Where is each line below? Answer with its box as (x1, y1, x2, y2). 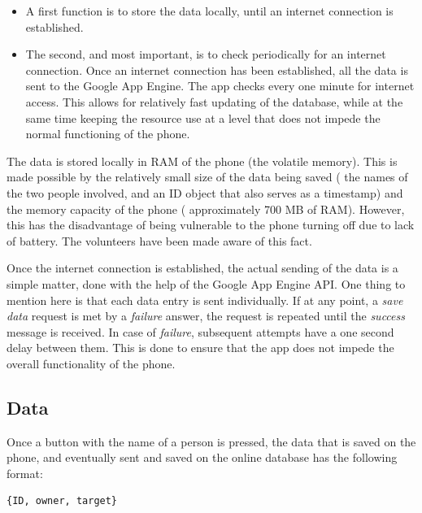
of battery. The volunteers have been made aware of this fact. (7, 232, 312, 249)
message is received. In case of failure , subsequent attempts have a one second (7, 323, 394, 340)
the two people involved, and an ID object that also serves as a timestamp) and (7, 184, 403, 201)
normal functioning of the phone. (25, 125, 190, 142)
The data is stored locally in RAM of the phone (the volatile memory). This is (7, 152, 398, 169)
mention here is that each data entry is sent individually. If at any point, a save (7, 291, 403, 308)
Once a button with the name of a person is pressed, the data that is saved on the (7, 433, 416, 450)
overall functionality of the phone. (7, 354, 176, 372)
